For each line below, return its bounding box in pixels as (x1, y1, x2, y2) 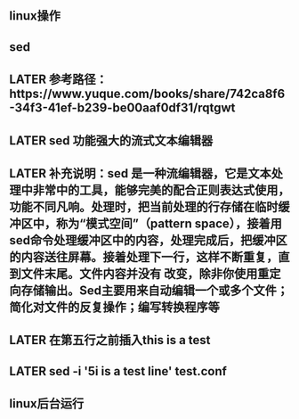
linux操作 (9, 8, 61, 24)
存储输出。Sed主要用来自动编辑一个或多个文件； (20, 283, 289, 298)
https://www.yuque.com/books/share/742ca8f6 (9, 86, 286, 102)
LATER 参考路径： (9, 72, 109, 87)
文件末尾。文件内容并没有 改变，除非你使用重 (20, 266, 270, 281)
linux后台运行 (9, 396, 85, 412)
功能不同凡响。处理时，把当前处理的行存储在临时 (9, 199, 279, 214)
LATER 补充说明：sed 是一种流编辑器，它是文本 (9, 166, 271, 181)
